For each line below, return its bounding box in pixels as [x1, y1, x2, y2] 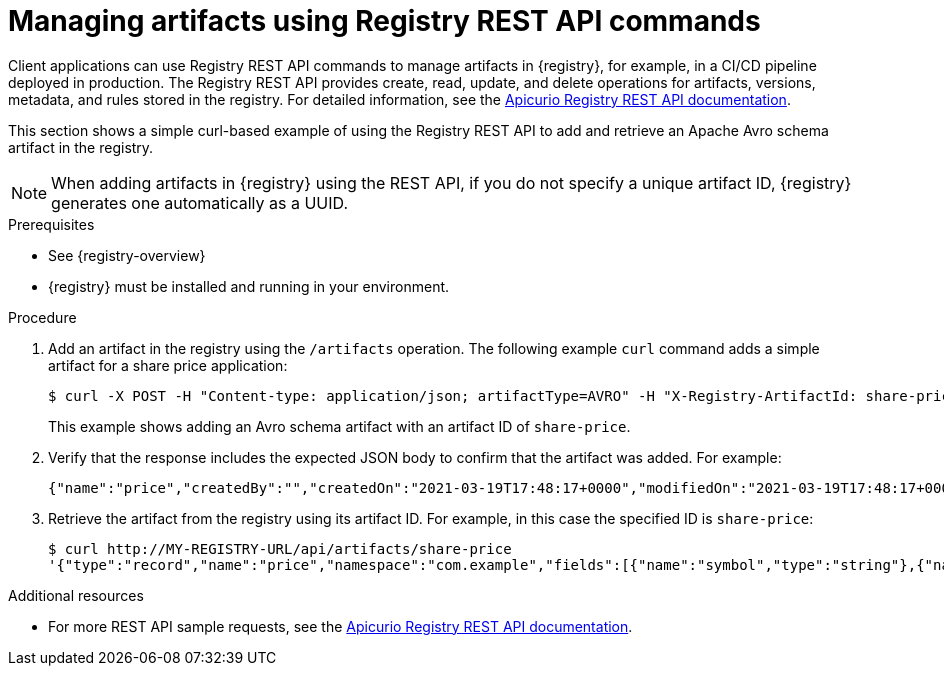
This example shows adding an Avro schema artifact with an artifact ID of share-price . [48, 417, 631, 435]
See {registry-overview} [48, 246, 206, 264]
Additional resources [8, 586, 144, 604]
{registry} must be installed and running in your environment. [48, 277, 450, 295]
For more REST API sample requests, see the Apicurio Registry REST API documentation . [48, 617, 633, 635]
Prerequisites [8, 215, 95, 233]
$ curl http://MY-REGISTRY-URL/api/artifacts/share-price [48, 540, 512, 557]
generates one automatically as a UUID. [51, 192, 349, 213]
